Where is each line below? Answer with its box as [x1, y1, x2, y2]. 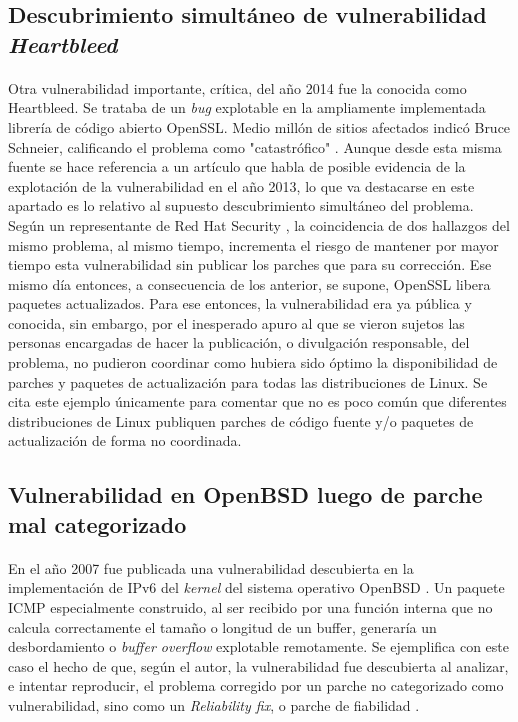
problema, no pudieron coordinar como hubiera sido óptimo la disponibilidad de [8, 352, 498, 373]
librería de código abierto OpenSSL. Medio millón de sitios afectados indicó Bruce [8, 116, 511, 137]
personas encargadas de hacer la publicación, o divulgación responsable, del [8, 332, 470, 353]
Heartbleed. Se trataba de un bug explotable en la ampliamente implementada [8, 97, 486, 118]
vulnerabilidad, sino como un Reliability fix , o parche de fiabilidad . [8, 694, 420, 715]
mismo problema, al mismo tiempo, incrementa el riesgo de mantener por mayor [8, 234, 499, 255]
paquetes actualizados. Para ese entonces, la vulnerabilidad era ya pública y [8, 293, 472, 314]
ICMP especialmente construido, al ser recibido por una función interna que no [8, 597, 493, 617]
